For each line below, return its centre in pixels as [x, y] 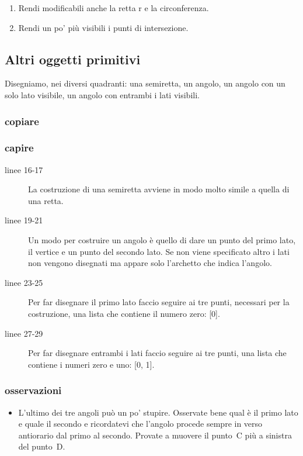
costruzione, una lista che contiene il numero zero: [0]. [124, 313]
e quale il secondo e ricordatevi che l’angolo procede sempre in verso [140, 424]
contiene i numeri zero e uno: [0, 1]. [91, 364]
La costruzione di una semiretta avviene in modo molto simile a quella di [159, 189]
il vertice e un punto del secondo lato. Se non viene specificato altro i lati [159, 251]
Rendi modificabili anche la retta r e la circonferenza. [114, 8]
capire [19, 148]
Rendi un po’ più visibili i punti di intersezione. [103, 27]
